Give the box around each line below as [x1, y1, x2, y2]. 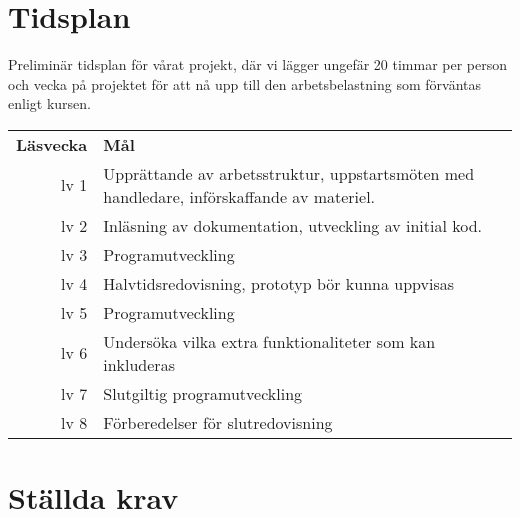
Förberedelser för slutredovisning [103, 410, 333, 434]
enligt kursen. [8, 93, 91, 114]
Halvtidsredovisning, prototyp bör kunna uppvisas [103, 271, 455, 295]
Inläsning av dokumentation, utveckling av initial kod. [103, 213, 483, 237]
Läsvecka [16, 132, 88, 156]
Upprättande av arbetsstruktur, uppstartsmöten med [103, 161, 475, 185]
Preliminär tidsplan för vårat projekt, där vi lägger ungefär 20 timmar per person [8, 54, 508, 75]
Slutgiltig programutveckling [103, 381, 303, 405]
